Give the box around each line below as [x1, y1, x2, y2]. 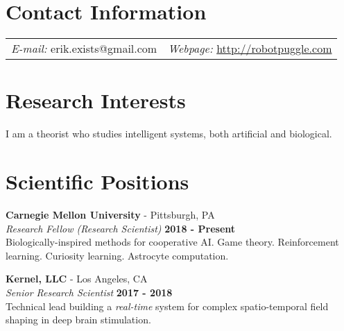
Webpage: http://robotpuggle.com [168, 40, 332, 57]
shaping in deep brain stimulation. [6, 312, 151, 327]
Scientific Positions [6, 167, 189, 196]
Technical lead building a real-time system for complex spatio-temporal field [6, 298, 329, 313]
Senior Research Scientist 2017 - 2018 [6, 285, 173, 299]
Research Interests [6, 86, 186, 114]
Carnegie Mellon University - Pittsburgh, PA [6, 207, 215, 221]
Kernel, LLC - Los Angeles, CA [6, 271, 148, 286]
